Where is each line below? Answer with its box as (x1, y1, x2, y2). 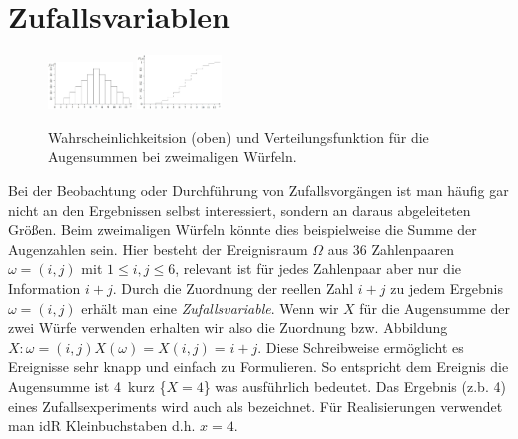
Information (8, 277, 81, 298)
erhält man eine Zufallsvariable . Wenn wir (81, 297, 339, 318)
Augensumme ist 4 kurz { (8, 375, 167, 396)
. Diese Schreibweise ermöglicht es (257, 336, 464, 357)
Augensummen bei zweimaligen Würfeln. (48, 146, 297, 167)
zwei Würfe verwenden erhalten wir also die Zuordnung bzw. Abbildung (8, 317, 448, 338)
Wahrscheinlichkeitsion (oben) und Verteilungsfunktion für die (48, 126, 429, 147)
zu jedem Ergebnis (390, 277, 503, 298)
